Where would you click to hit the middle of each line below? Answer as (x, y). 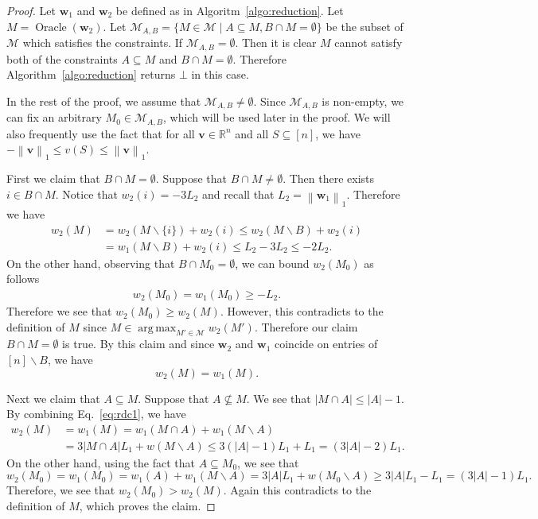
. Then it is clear (276, 43)
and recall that (238, 194)
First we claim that (53, 178)
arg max (157, 328)
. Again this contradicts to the (297, 490)
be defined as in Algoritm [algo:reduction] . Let (230, 10)
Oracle (51, 27)
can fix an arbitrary (54, 117)
